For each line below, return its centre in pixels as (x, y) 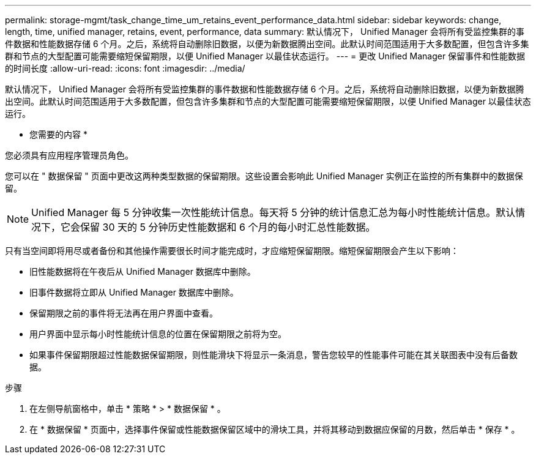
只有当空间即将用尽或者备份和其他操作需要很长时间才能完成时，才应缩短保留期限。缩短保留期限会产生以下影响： (232, 251)
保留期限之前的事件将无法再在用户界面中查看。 (124, 313)
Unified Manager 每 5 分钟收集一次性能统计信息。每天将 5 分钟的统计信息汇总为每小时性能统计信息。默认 (274, 212)
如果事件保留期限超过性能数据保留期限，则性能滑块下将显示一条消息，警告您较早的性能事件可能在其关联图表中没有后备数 (274, 355)
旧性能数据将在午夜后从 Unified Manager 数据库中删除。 (143, 271)
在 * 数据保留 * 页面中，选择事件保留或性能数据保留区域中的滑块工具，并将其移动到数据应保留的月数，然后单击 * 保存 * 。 (275, 429)
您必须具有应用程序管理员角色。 (69, 155)
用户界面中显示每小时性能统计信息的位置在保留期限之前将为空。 (158, 334)
